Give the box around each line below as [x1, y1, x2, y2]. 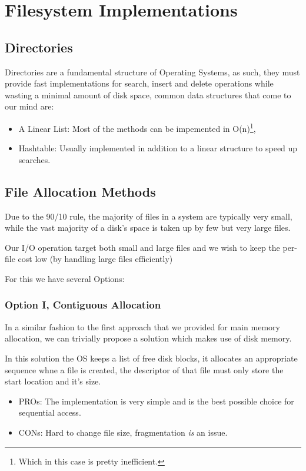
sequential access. [18, 406, 81, 419]
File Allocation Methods [5, 182, 156, 200]
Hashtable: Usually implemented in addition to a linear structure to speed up [18, 142, 298, 154]
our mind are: [5, 100, 54, 112]
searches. [18, 153, 51, 165]
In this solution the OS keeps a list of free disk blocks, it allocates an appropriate [5, 351, 298, 364]
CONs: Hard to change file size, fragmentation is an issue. [18, 426, 228, 438]
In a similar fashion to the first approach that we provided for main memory [5, 320, 280, 333]
